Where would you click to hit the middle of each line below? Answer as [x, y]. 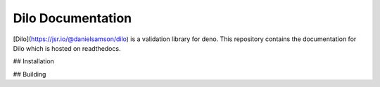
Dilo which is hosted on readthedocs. [67, 48]
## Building [30, 74]
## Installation [33, 61]
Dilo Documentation [72, 18]
